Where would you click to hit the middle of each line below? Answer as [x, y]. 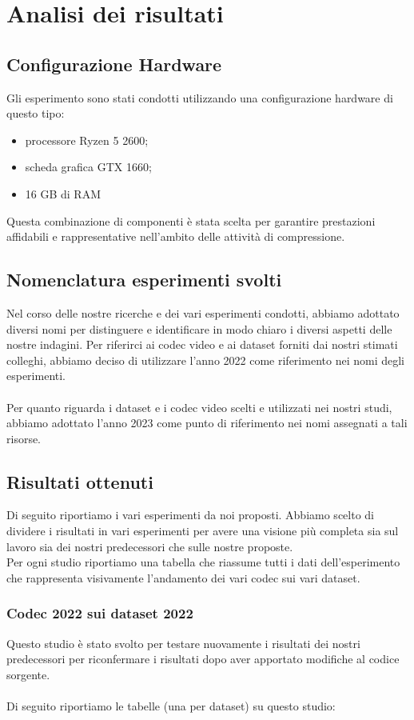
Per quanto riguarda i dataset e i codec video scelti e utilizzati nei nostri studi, [199, 407]
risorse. [24, 438]
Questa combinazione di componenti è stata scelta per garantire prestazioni [191, 220]
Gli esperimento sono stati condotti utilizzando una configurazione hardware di [200, 97]
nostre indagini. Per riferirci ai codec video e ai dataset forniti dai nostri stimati [202, 344]
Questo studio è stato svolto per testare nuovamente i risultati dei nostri [183, 643]
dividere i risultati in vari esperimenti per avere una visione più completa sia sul [203, 531]
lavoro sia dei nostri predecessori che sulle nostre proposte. [150, 546]
